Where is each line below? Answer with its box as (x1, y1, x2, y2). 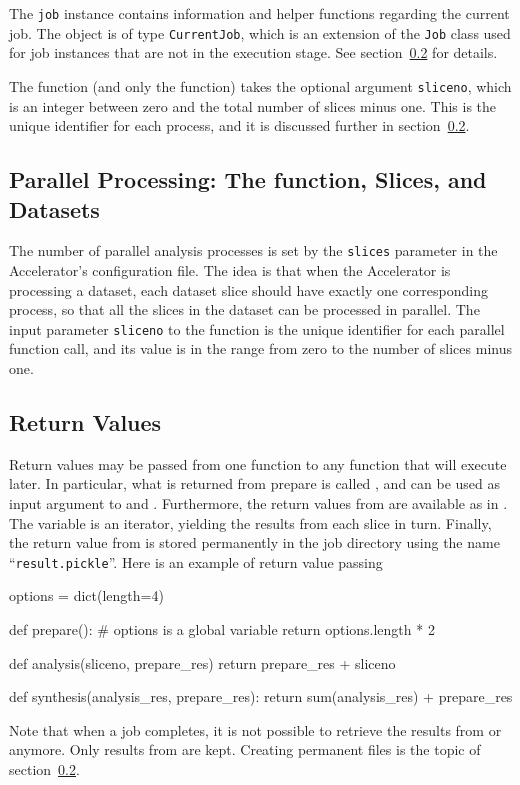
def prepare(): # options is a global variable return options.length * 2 (9, 619, 435, 640)
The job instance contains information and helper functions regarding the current (9, 3, 510, 23)
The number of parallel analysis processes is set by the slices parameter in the (9, 240, 498, 261)
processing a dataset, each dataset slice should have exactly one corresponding (9, 279, 488, 300)
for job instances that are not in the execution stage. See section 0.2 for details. (9, 42, 498, 63)
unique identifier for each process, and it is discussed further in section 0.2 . (9, 115, 470, 136)
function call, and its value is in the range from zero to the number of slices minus (9, 338, 512, 359)
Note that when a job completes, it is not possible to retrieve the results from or (9, 719, 502, 740)
